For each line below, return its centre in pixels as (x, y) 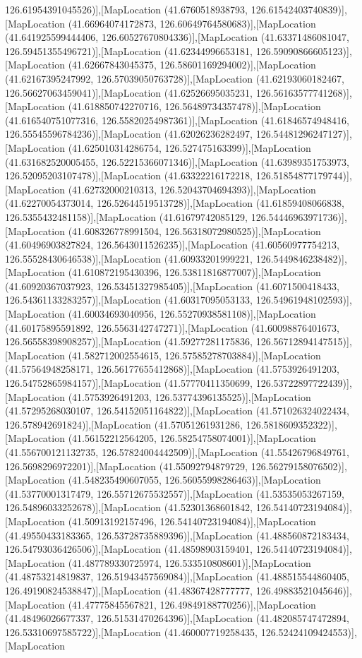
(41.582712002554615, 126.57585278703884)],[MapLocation (194, 355)
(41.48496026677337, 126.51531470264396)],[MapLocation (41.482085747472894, (177, 618)
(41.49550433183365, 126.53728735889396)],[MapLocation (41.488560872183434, (177, 535)
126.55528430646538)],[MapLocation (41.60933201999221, (129, 258)
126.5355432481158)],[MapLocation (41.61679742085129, (127, 216)
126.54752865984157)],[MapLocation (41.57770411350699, (129, 383)
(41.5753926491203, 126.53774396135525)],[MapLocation (189, 396)
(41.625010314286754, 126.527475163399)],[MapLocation (189, 147)
